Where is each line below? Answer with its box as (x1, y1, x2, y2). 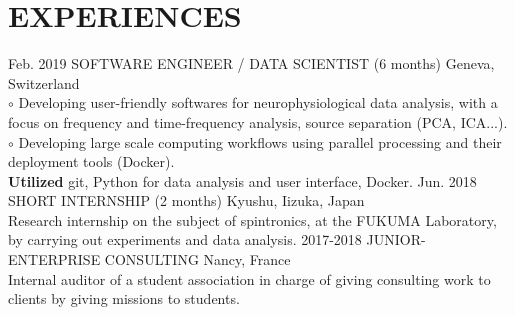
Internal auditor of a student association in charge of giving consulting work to (8, 268, 491, 289)
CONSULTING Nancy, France (104, 249, 291, 270)
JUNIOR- (366, 229, 426, 250)
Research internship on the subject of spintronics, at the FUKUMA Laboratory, (8, 209, 497, 230)
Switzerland (8, 72, 80, 93)
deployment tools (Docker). (8, 151, 175, 172)
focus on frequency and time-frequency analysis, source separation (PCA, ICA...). (8, 111, 508, 132)
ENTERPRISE (8, 249, 101, 270)
